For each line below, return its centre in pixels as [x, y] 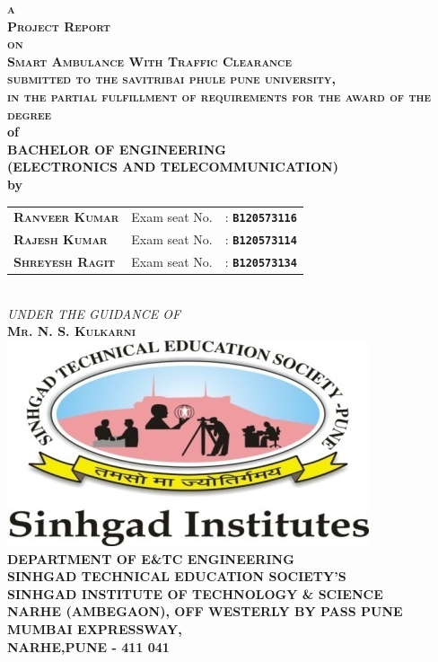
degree [30, 114]
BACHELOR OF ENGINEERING [117, 149]
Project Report [59, 26]
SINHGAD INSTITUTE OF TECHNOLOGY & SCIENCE [195, 593]
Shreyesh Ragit [64, 262]
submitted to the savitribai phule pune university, [171, 79]
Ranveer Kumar [66, 217]
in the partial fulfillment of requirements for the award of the [219, 96]
